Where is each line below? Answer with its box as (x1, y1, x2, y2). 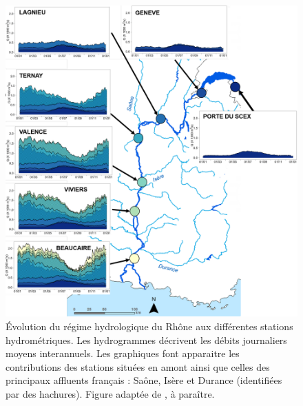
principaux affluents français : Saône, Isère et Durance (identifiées (6, 373, 282, 387)
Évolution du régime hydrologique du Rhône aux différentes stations (6, 318, 293, 333)
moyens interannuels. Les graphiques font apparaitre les (6, 346, 240, 361)
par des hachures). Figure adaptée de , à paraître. (6, 386, 215, 400)
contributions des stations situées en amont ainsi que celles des (6, 359, 270, 374)
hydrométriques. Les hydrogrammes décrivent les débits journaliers (6, 332, 287, 347)
